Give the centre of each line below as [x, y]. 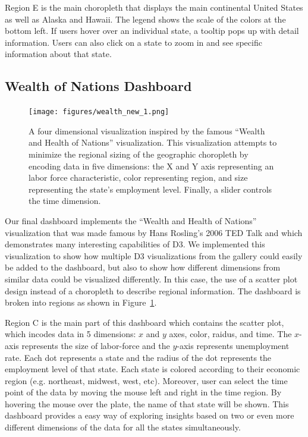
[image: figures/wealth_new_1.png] [99, 112]
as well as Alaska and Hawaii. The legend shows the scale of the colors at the [145, 19]
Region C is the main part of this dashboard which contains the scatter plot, [144, 322]
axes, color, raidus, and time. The [230, 334]
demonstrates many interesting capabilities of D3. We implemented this [135, 244]
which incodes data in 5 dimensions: [70, 334]
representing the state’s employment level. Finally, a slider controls [150, 189]
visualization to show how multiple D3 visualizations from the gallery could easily [154, 255]
